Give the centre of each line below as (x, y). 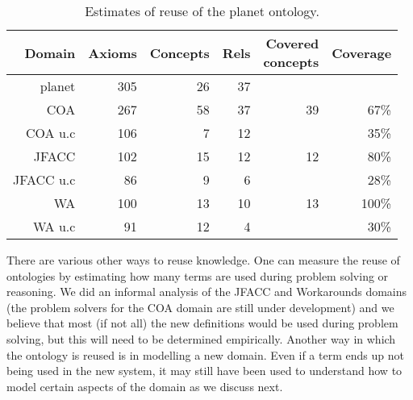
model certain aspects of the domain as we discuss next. (145, 386)
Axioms (113, 52)
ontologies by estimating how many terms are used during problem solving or (198, 275)
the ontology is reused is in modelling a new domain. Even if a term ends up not (205, 354)
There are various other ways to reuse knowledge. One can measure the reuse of (203, 260)
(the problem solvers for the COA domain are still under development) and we (200, 307)
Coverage (362, 52)
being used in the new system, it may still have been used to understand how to (204, 371)
